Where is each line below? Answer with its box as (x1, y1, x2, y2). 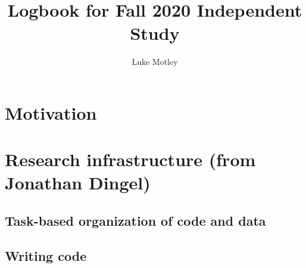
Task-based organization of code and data (5, 211, 266, 230)
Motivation (5, 100, 97, 124)
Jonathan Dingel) (5, 170, 151, 195)
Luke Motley (132, 55, 178, 68)
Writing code (5, 246, 87, 264)
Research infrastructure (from (5, 147, 256, 172)
